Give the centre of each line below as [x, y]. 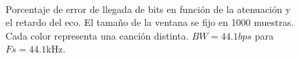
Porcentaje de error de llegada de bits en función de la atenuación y [148, 9]
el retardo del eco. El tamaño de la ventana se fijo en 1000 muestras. [150, 22]
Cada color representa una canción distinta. [97, 35]
